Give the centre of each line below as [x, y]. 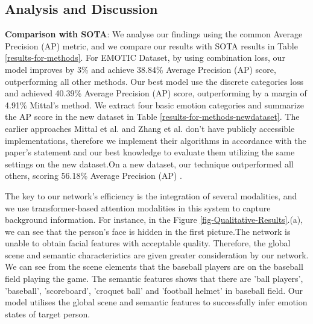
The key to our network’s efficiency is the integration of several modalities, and [151, 195]
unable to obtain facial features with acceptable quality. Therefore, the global [148, 243]
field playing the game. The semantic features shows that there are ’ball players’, [154, 279]
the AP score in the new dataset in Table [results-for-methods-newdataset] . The [152, 117]
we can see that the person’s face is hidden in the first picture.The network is [148, 231]
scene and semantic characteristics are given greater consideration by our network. [157, 254]
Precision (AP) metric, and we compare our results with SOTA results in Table [151, 45]
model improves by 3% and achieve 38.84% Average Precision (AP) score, [141, 69]
